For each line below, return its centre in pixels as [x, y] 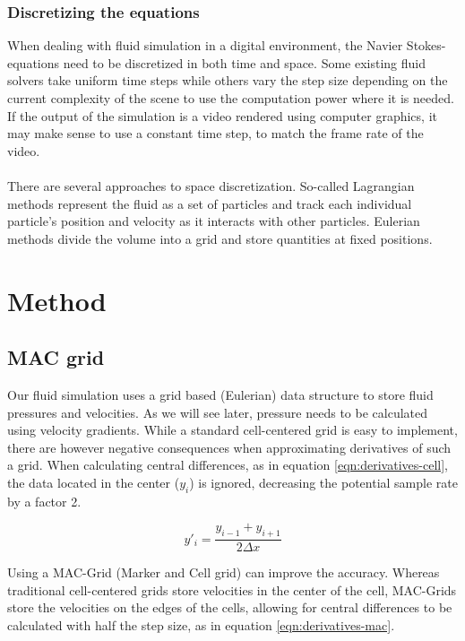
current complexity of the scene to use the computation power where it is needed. [231, 98]
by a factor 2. [44, 501]
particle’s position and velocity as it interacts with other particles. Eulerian [214, 221]
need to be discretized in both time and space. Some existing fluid [245, 62]
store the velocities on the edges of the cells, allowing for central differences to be [230, 607]
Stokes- [426, 45]
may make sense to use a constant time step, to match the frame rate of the [215, 133]
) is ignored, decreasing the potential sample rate [323, 482]
